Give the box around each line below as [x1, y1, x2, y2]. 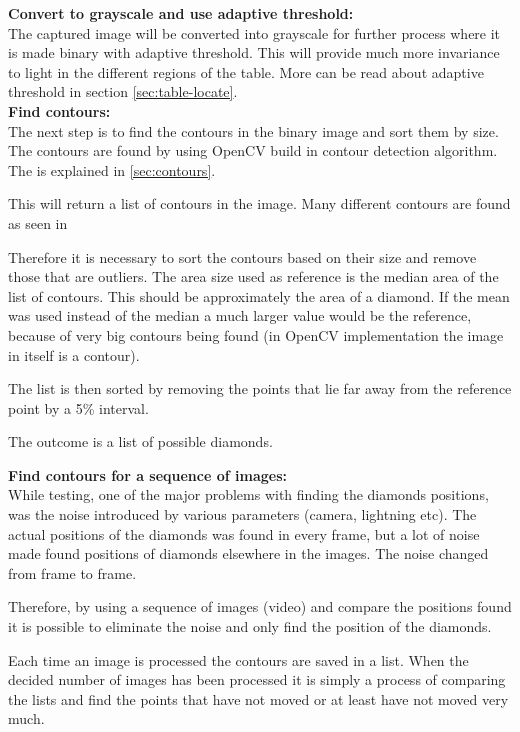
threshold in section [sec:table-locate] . [8, 81, 238, 102]
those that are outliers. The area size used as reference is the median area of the [8, 266, 499, 287]
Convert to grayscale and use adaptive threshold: [8, 3, 354, 23]
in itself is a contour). [8, 344, 140, 365]
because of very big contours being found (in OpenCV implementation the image [8, 324, 504, 345]
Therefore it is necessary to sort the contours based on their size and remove [8, 246, 477, 267]
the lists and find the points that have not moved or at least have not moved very [8, 688, 509, 709]
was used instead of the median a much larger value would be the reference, [8, 305, 472, 326]
